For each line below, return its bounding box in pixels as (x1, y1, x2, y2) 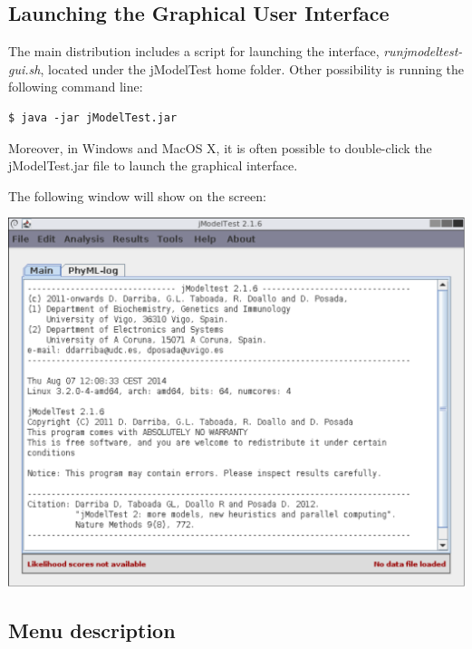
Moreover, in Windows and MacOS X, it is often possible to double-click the (8, 138, 432, 157)
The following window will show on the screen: (8, 186, 266, 205)
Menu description (8, 616, 176, 644)
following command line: (8, 77, 143, 96)
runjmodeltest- (383, 42, 463, 61)
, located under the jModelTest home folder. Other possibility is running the (40, 59, 465, 78)
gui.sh (8, 59, 41, 78)
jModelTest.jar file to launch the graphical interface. (8, 156, 298, 175)
